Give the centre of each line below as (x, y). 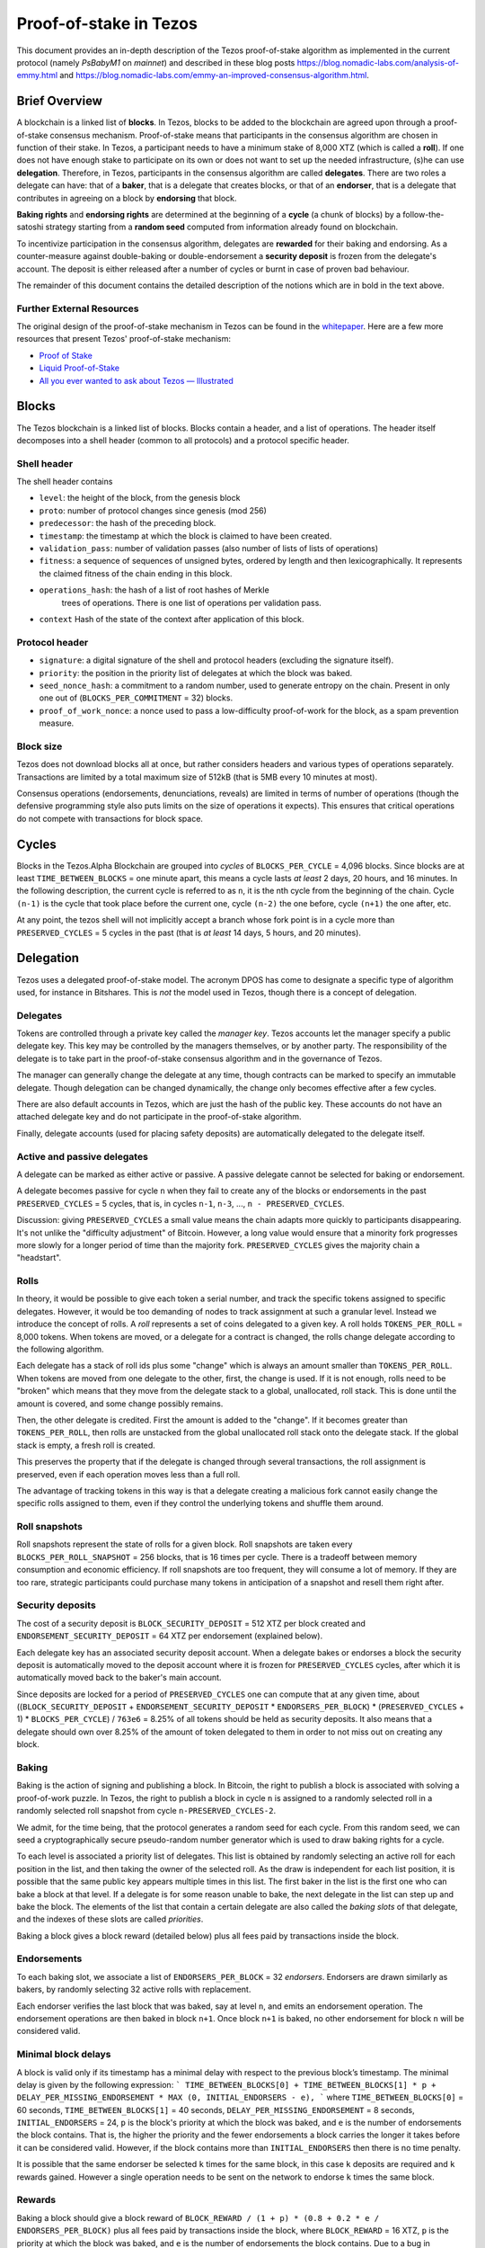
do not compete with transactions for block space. (110, 818)
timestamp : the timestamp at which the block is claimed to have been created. (185, 536)
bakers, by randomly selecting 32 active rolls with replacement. (134, 1989)
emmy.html (37, 76)
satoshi (30, 227)
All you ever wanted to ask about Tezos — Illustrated (136, 380)
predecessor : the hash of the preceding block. (128, 523)
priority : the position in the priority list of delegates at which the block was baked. (196, 673)
